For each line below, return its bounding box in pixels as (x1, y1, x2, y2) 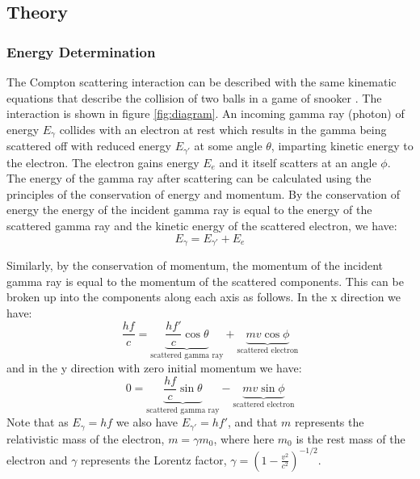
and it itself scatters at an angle (219, 153, 377, 170)
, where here (213, 430, 275, 447)
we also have (115, 414, 178, 431)
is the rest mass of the (296, 430, 405, 447)
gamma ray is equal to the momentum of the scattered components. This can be (6, 272, 404, 289)
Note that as (6, 414, 69, 431)
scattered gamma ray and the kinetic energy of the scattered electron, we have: (6, 217, 397, 234)
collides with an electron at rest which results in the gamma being (59, 120, 387, 137)
